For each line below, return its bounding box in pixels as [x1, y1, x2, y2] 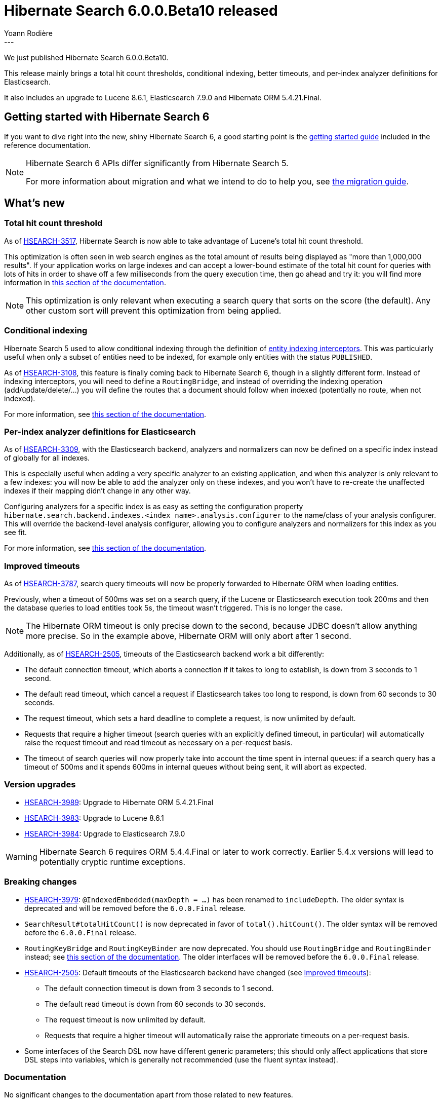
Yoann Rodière [4, 28, 53, 37]
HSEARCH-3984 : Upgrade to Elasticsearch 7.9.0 [24, 829, 185, 838]
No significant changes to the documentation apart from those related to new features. [4, 1090, 293, 1099]
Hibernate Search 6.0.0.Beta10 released [4, 2, 278, 19]
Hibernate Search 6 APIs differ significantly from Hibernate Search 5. [26, 158, 289, 168]
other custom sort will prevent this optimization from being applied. [26, 305, 282, 316]
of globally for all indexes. [4, 453, 90, 463]
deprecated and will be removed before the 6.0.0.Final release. [24, 903, 246, 912]
